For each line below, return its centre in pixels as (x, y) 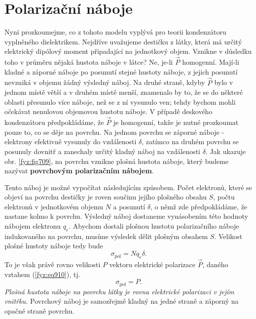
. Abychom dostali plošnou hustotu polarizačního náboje (154, 226)
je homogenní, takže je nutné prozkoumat (176, 122)
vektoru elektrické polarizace (152, 264)
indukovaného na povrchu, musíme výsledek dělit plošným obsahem (106, 236)
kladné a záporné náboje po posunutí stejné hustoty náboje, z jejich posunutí (121, 71)
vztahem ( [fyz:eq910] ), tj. (42, 274)
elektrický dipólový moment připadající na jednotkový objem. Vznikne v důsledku (128, 51)
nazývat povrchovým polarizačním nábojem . (79, 171)
